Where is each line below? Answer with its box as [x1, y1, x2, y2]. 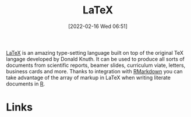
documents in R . [6, 80, 45, 87]
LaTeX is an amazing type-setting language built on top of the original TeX [6, 49, 184, 56]
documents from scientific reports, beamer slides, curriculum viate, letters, [6, 62, 186, 69]
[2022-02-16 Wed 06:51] [68, 23, 128, 30]
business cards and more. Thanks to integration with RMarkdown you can [6, 68, 183, 75]
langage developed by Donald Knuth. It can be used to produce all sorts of [6, 55, 185, 62]
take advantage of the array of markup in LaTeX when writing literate [6, 74, 171, 81]
